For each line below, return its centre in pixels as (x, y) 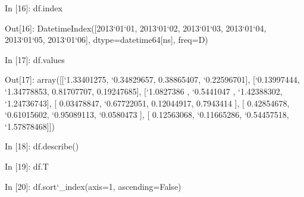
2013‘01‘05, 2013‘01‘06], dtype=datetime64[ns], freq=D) (106, 40)
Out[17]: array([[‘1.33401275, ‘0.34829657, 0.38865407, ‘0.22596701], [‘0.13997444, (152, 79)
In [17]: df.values (35, 59)
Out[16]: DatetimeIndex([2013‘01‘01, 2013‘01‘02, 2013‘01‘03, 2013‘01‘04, (136, 28)
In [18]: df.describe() (42, 146)
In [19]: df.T (27, 166)
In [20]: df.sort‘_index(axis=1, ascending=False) (93, 186)
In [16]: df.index (34, 8)
